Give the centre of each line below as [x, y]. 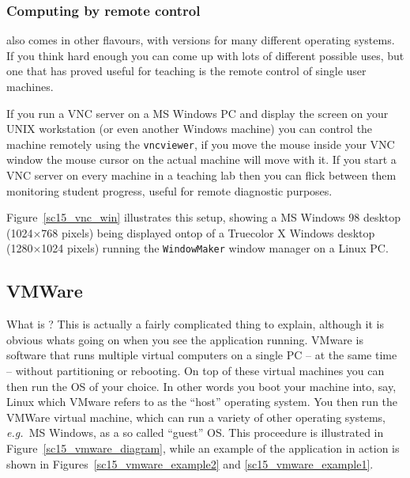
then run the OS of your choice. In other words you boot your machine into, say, [201, 386]
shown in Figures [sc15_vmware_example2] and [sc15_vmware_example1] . [190, 463]
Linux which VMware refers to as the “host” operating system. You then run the [202, 402]
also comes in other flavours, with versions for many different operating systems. [201, 40]
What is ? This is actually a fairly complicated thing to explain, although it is [195, 324]
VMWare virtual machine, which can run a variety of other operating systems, [196, 417]
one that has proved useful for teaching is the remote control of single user [186, 71]
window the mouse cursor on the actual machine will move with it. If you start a [201, 159]
